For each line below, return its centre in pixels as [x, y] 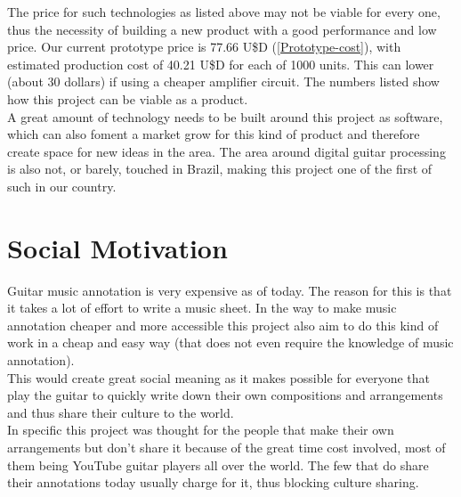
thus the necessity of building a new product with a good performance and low [222, 29]
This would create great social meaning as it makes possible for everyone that [219, 377]
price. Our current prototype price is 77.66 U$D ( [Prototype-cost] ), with [204, 47]
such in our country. [62, 186]
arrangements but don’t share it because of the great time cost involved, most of [226, 447]
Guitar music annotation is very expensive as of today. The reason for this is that [230, 290]
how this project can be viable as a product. [128, 98]
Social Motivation [117, 247]
